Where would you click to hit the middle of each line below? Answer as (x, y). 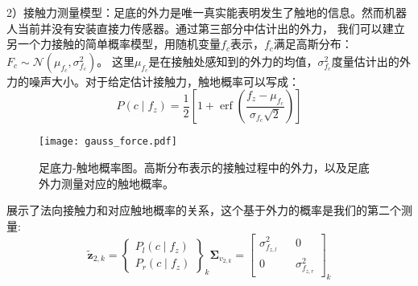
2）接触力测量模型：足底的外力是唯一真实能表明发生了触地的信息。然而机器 (207, 12)
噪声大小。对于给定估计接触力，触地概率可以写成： (164, 81)
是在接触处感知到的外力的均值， (233, 61)
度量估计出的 (365, 61)
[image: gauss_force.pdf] (108, 142)
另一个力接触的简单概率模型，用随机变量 (114, 44)
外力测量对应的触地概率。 (106, 183)
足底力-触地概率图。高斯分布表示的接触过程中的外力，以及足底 (204, 168)
